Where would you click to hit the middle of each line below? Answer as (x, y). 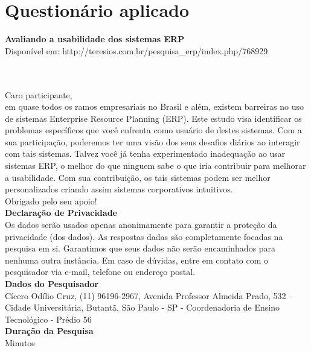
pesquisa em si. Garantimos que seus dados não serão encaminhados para (140, 248)
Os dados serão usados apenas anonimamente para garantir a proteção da (141, 225)
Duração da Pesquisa (49, 331)
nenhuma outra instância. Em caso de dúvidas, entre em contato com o (137, 260)
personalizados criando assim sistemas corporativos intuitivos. (119, 189)
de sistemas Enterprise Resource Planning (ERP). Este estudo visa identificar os (153, 118)
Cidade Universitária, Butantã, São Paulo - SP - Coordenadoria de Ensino (142, 307)
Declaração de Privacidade (61, 213)
